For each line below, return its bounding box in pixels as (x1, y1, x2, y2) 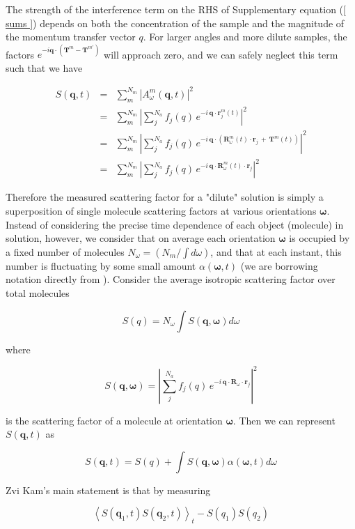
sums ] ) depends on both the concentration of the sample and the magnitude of (6, 15, 345, 30)
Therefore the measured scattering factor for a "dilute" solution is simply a (6, 190, 324, 204)
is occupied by (289, 231, 350, 245)
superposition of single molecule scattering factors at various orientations (6, 203, 317, 217)
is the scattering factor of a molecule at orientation (6, 413, 223, 427)
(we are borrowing (240, 258, 318, 273)
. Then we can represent (232, 413, 336, 427)
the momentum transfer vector (6, 29, 136, 44)
